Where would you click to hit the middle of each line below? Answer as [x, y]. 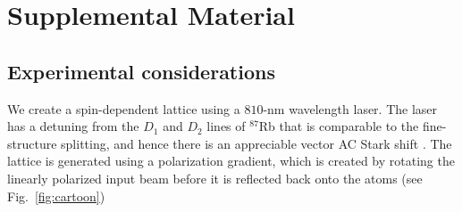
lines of [226, 126]
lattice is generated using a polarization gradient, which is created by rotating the [231, 161]
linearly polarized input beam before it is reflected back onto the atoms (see [215, 178]
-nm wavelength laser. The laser [350, 108]
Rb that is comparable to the [339, 126]
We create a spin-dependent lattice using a [124, 108]
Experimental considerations [141, 71]
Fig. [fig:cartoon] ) [56, 196]
